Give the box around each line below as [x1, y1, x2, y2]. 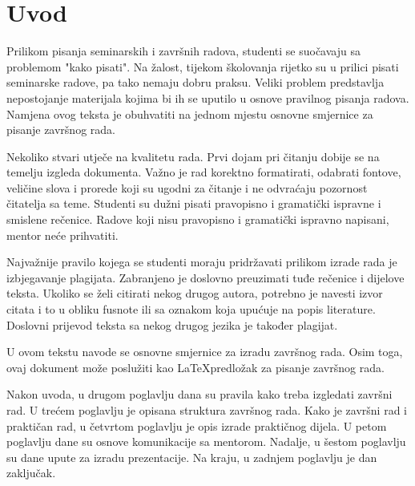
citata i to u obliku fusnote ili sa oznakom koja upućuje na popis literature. [6, 301, 376, 318]
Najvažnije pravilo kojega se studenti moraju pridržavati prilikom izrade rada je [6, 253, 397, 270]
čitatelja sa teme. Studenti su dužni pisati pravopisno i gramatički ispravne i [6, 195, 381, 212]
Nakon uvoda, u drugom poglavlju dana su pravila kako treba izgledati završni [6, 386, 393, 403]
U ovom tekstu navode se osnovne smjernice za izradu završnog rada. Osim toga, [6, 343, 403, 360]
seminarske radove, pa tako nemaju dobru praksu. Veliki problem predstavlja [6, 74, 385, 91]
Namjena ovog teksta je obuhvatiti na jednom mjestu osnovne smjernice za [6, 105, 373, 122]
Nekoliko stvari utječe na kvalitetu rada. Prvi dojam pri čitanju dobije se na [6, 148, 380, 164]
